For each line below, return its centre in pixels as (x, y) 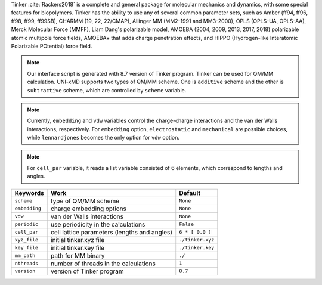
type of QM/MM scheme (85, 201)
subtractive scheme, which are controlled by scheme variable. (107, 90)
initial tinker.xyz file (78, 240)
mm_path (25, 255)
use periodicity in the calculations (98, 224)
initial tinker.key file (78, 247)
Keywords (29, 193)
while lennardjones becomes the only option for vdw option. (103, 138)
